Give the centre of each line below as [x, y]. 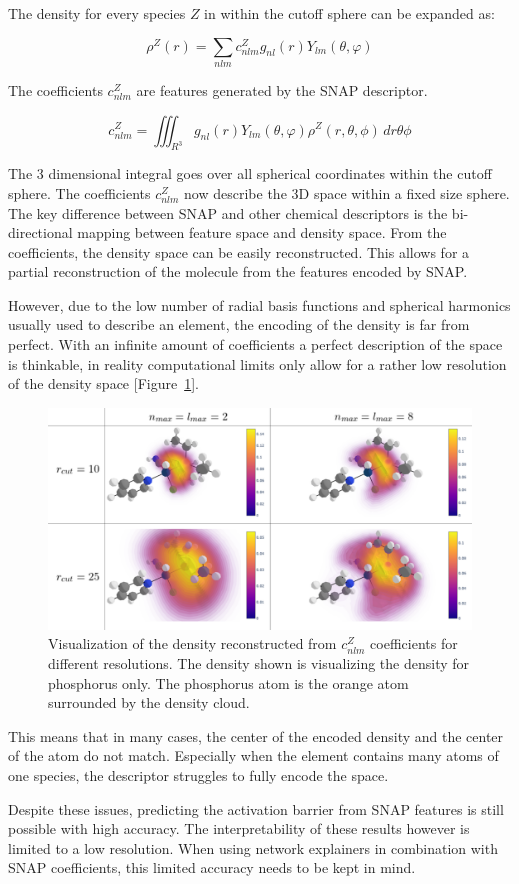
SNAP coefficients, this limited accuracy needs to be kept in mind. [212, 867]
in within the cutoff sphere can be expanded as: [349, 13]
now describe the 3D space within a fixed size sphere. [347, 192]
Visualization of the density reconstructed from [192, 643]
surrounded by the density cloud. [149, 702]
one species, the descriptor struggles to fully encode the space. [198, 774]
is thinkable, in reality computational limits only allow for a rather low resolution [257, 363]
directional [40, 232]
